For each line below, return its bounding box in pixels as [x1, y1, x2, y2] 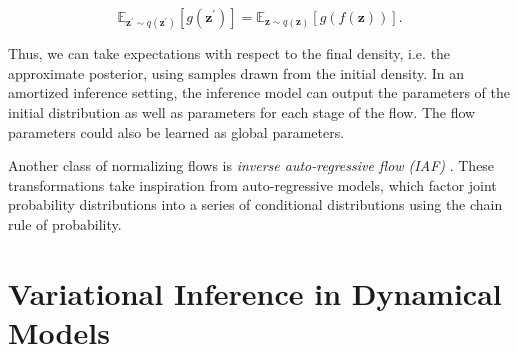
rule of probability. [8, 213, 122, 234]
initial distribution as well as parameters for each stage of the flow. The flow [8, 101, 476, 122]
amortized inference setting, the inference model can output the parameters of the [8, 82, 510, 103]
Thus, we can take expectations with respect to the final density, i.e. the [8, 43, 451, 64]
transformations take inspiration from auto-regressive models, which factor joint [8, 174, 497, 195]
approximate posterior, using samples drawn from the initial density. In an [8, 62, 465, 83]
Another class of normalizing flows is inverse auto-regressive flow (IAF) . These [8, 155, 495, 176]
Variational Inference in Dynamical [8, 272, 502, 313]
